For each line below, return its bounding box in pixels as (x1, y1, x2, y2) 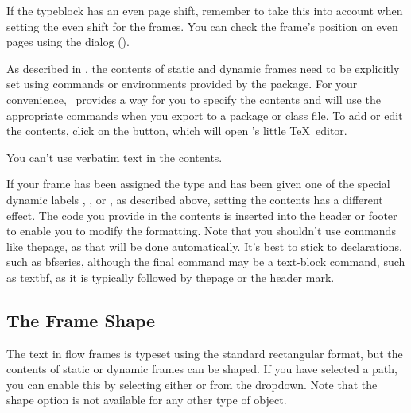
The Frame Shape (6, 307, 156, 332)
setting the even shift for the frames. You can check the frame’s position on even (6, 17, 398, 34)
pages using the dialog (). (6, 33, 130, 50)
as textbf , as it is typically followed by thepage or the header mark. (6, 268, 335, 285)
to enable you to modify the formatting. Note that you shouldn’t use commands (6, 222, 396, 239)
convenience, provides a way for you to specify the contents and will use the (6, 91, 381, 107)
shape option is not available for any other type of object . (6, 392, 287, 408)
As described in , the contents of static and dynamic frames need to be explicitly (6, 60, 400, 76)
